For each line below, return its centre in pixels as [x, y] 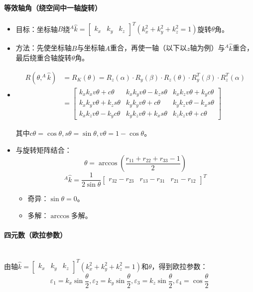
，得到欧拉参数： [180, 266]
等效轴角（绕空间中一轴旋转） [53, 7]
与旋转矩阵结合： [44, 149]
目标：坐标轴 [37, 29]
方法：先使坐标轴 [44, 48]
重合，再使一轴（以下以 [148, 48]
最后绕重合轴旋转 [44, 58]
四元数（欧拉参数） [35, 235]
